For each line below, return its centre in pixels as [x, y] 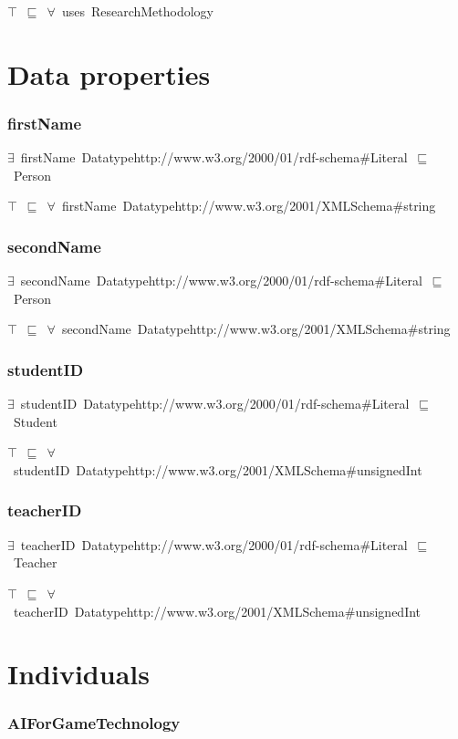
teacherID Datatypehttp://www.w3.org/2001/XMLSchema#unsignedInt [217, 611]
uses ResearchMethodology [138, 11]
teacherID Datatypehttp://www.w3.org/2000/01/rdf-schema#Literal [214, 544]
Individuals [78, 674]
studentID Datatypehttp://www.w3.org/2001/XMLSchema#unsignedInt [218, 469]
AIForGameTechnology [94, 723]
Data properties [109, 73]
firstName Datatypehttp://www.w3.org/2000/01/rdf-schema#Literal [214, 157]
